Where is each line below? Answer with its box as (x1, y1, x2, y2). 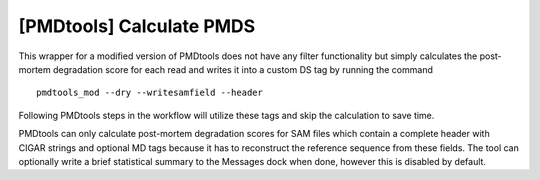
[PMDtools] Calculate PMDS (18, 15, 256, 37)
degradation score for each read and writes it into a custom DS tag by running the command (52, 63, 434, 75)
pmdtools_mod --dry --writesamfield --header (36, 87, 264, 99)
